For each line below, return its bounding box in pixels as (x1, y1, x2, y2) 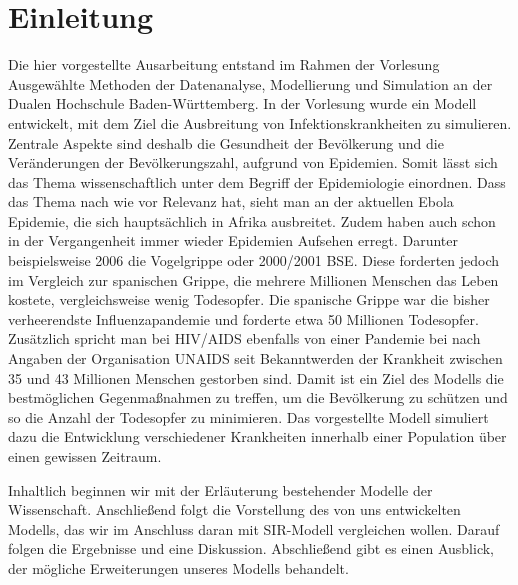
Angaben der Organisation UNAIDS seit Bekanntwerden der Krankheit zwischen (8, 348, 503, 369)
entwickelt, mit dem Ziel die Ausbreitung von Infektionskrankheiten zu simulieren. (8, 112, 512, 133)
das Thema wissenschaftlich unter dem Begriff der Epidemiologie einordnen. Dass (8, 171, 506, 192)
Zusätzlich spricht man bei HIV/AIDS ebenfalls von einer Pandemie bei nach (8, 328, 481, 349)
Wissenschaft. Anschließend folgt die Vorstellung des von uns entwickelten (8, 499, 461, 520)
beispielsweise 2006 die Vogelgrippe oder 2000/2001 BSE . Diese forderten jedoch (8, 250, 500, 271)
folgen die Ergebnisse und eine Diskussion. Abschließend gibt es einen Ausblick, (8, 538, 494, 559)
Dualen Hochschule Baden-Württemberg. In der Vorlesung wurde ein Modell (8, 93, 477, 114)
